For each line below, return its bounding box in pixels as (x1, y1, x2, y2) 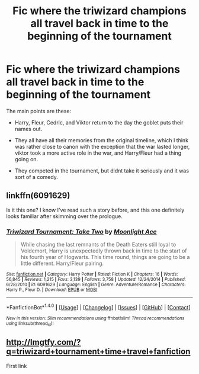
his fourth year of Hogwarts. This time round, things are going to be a (20, 254, 190, 261)
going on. (14, 155, 38, 162)
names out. (14, 125, 43, 132)
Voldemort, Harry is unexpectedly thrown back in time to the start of (20, 247, 187, 254)
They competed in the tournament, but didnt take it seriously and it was (14, 167, 190, 174)
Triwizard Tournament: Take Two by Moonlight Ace (6, 227, 157, 235)
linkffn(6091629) (6, 191, 70, 201)
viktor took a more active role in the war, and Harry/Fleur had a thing (14, 149, 182, 156)
